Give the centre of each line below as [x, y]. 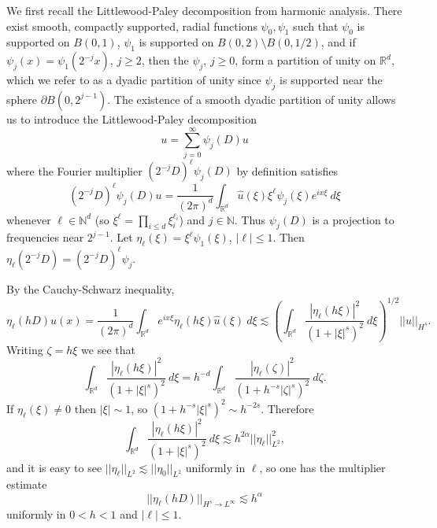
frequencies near [45, 237]
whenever [29, 219]
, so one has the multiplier [322, 467]
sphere [22, 99]
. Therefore [287, 408]
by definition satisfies [287, 170]
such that [316, 26]
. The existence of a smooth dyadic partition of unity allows [252, 99]
